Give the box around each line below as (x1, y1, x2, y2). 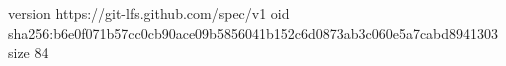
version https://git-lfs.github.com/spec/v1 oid (8, 3, 290, 23)
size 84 (8, 42, 49, 63)
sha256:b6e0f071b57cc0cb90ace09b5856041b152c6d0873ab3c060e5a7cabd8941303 (8, 22, 499, 43)
